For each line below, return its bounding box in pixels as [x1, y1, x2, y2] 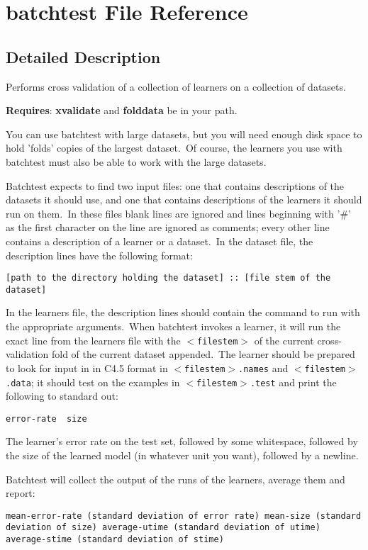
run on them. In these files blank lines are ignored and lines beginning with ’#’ [6, 206, 351, 220]
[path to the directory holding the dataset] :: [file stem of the [6, 273, 331, 284]
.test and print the [250, 374, 337, 389]
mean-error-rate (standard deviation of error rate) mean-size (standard [6, 510, 362, 521]
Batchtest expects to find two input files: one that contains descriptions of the [6, 178, 345, 193]
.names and [238, 360, 289, 375]
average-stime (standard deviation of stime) [6, 534, 224, 545]
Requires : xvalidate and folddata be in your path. [6, 103, 238, 118]
